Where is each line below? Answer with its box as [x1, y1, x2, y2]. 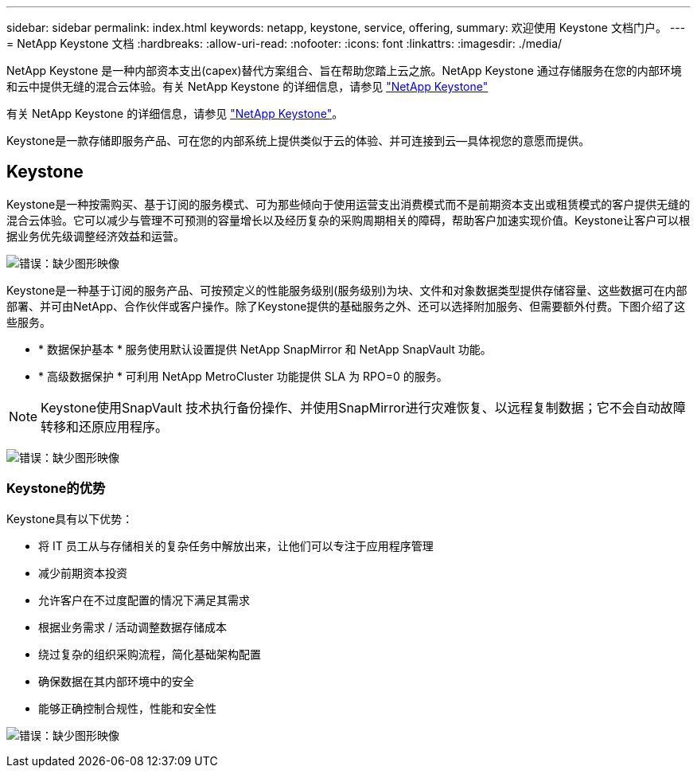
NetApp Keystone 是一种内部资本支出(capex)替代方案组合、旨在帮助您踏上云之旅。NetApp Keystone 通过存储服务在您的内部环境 [6, 64, 682, 77]
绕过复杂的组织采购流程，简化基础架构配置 [38, 647, 261, 661]
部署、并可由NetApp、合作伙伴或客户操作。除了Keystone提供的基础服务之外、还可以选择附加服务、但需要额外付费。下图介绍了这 [6, 299, 686, 313]
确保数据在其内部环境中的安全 [38, 674, 194, 688]
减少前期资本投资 [38, 565, 127, 580]
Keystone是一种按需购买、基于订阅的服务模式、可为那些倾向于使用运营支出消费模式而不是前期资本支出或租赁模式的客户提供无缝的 [6, 197, 691, 211]
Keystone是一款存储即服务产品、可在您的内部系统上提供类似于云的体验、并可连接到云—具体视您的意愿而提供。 [6, 134, 590, 147]
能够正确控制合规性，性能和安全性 [38, 701, 216, 715]
